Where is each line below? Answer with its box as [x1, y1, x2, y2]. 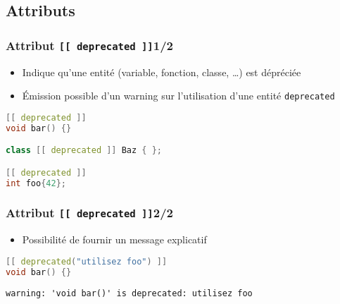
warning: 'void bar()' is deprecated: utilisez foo [6, 288, 253, 298]
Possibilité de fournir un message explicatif [22, 232, 207, 247]
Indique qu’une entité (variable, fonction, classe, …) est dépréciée [22, 64, 301, 79]
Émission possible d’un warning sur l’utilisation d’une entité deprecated [22, 88, 335, 103]
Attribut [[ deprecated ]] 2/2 [6, 204, 173, 221]
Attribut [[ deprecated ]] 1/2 [6, 36, 173, 54]
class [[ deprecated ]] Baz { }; [6, 145, 162, 156]
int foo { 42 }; [6, 178, 66, 188]
